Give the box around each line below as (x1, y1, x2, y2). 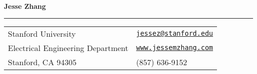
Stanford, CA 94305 (8, 56, 77, 68)
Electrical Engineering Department (8, 42, 128, 53)
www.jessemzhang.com (136, 44, 213, 52)
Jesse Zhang (4, 1, 46, 11)
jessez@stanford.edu (136, 29, 213, 38)
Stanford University (8, 27, 76, 39)
